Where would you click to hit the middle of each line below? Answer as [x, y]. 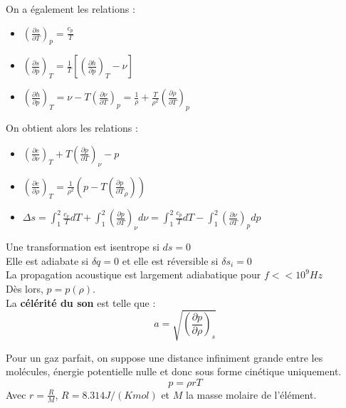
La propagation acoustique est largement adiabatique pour [133, 274]
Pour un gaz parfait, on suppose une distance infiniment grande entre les [164, 357]
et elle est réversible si [170, 260]
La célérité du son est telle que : [81, 302]
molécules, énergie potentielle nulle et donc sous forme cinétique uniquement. [174, 371]
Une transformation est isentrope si [83, 247]
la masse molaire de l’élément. [251, 394]
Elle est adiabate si [47, 260]
